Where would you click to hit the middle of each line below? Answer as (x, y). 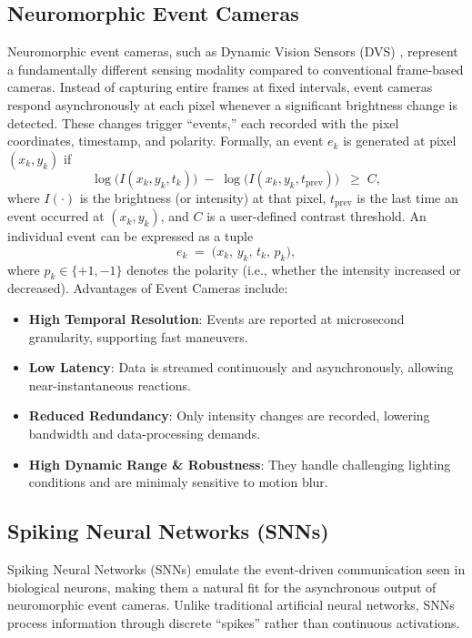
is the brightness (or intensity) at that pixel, (203, 197)
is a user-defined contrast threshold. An (316, 216)
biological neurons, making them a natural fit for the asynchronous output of (222, 587)
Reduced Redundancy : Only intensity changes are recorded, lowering (229, 415)
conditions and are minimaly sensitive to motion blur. (178, 482)
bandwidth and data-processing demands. (145, 433)
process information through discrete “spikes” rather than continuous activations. (234, 622)
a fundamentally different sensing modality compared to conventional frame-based (236, 69)
